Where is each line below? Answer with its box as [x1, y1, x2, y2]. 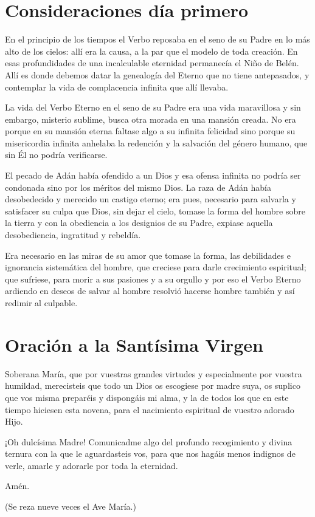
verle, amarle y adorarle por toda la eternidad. [5, 459, 178, 471]
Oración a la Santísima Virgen [5, 332, 263, 357]
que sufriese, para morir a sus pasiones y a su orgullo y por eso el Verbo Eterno [5, 272, 301, 285]
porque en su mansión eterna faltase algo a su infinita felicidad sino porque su [5, 125, 296, 137]
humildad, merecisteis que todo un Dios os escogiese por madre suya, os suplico [5, 379, 300, 392]
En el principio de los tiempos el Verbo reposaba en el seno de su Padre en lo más [5, 33, 310, 46]
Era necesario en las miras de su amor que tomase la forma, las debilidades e [5, 248, 291, 261]
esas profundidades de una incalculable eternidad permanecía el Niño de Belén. [5, 56, 299, 69]
